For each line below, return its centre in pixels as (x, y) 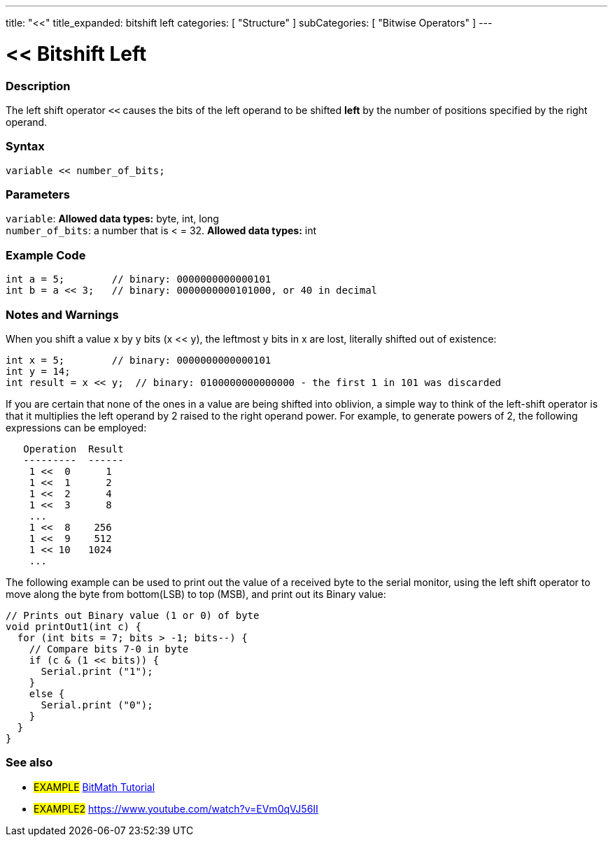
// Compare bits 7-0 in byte (109, 649)
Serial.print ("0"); (97, 705)
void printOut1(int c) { (73, 626)
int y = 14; (38, 371)
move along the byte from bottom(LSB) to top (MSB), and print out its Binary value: (196, 594)
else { (47, 693)
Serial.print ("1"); (97, 671)
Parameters (38, 194)
